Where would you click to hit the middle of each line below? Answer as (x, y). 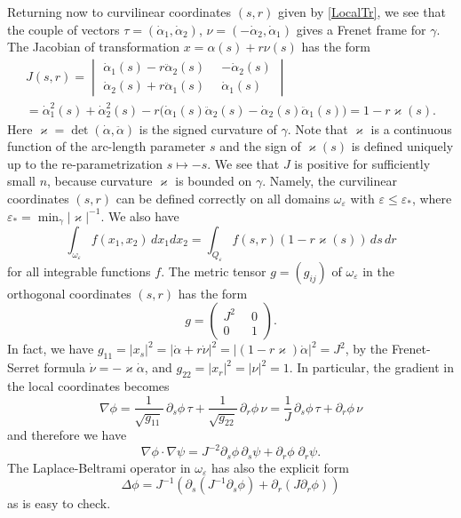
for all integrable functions (79, 271)
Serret (24, 367)
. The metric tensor (214, 271)
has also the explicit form (280, 467)
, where (432, 198)
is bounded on (214, 181)
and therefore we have (67, 435)
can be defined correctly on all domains (223, 198)
